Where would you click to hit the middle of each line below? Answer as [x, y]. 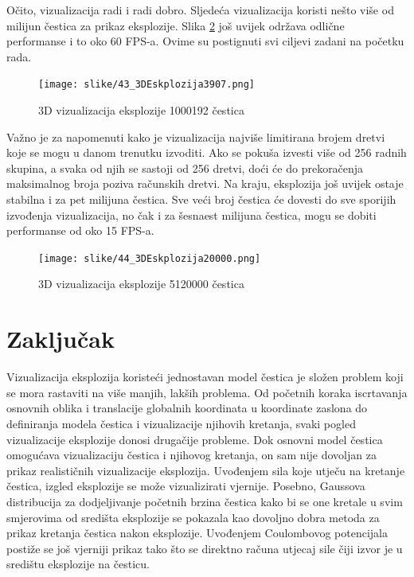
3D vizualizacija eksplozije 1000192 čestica [141, 110]
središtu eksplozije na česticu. [78, 564]
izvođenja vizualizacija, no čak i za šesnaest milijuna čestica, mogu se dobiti [191, 214]
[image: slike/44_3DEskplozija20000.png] [150, 258]
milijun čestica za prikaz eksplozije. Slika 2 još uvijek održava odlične [176, 25]
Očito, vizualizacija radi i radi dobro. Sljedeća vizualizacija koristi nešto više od [200, 10]
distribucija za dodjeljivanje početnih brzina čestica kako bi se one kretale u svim [205, 501]
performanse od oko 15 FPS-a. [80, 230]
